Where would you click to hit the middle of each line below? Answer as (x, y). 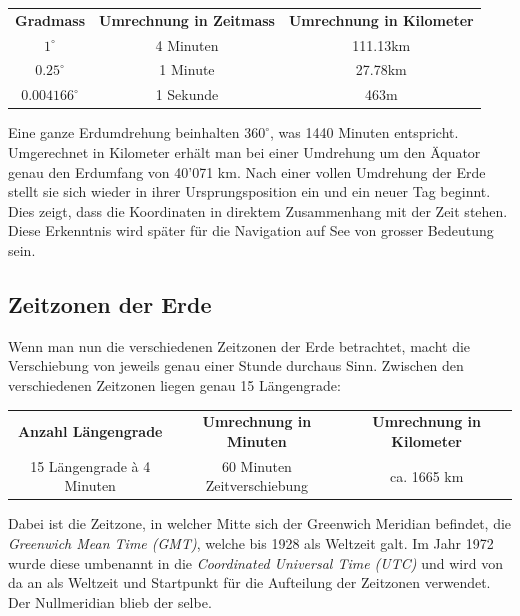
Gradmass (50, 19)
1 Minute (187, 69)
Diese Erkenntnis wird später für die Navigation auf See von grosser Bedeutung (251, 230)
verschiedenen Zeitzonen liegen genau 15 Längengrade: (174, 384)
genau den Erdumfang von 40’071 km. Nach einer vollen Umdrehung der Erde (247, 171)
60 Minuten (256, 465)
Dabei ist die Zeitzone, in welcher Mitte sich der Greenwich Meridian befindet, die (260, 523)
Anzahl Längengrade (90, 431)
